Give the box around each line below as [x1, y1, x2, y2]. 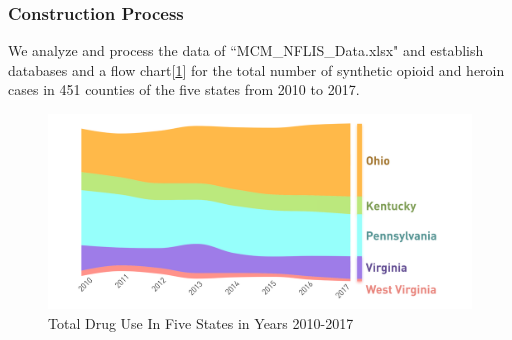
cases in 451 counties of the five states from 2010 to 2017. [8, 79, 360, 100]
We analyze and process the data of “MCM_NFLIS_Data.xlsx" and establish [8, 40, 484, 61]
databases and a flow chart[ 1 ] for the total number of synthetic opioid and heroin [8, 59, 505, 80]
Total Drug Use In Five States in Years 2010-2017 [48, 313, 354, 334]
